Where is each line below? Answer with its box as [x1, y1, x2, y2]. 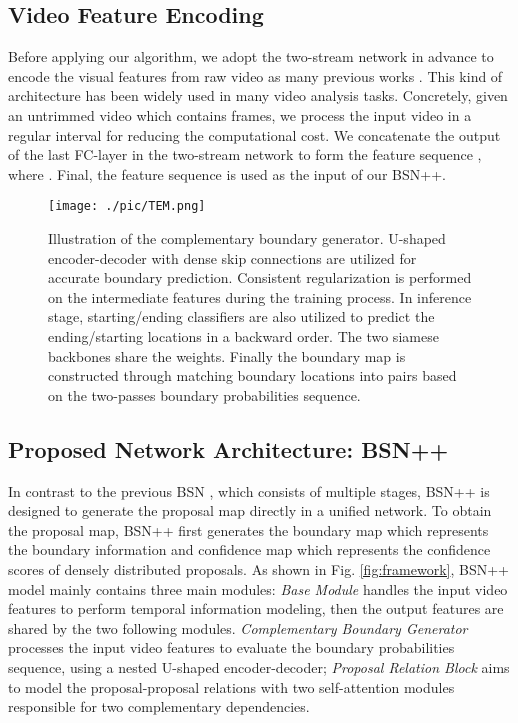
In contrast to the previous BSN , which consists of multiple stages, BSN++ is [8, 480, 490, 501]
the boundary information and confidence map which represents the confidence [8, 539, 491, 560]
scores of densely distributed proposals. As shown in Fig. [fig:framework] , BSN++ [8, 558, 509, 579]
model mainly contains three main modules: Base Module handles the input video [8, 578, 508, 599]
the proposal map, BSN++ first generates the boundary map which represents [8, 519, 489, 540]
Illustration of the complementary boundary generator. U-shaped [48, 228, 446, 249]
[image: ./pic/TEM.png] [48, 199, 206, 214]
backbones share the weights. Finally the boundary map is [48, 345, 406, 366]
